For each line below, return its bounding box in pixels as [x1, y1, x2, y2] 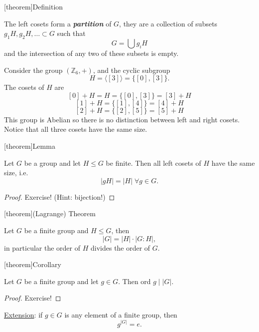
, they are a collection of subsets [119, 18, 218, 28]
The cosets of [4, 82, 44, 92]
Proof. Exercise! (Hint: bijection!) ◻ [4, 191, 115, 202]
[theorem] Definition [4, 1, 63, 11]
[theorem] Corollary [4, 259, 61, 270]
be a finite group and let [24, 276, 99, 286]
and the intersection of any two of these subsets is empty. [4, 47, 179, 58]
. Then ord [118, 276, 151, 286]
